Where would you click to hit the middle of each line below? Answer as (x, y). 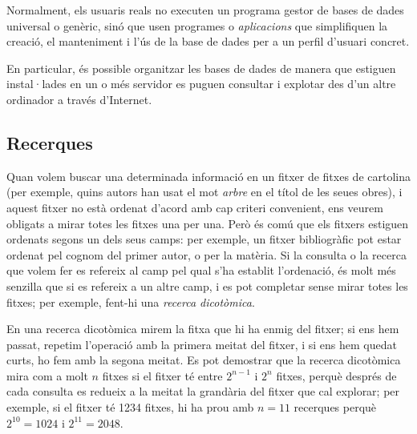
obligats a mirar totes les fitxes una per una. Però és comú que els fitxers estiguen (208, 223)
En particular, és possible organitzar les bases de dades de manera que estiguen (201, 68)
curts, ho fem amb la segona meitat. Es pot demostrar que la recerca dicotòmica (204, 360)
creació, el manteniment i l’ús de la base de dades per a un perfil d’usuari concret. (208, 41)
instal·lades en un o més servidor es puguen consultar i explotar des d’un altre (201, 84)
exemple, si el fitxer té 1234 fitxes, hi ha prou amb (130, 407)
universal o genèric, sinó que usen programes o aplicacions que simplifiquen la (197, 25)
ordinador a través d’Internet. (79, 99)
